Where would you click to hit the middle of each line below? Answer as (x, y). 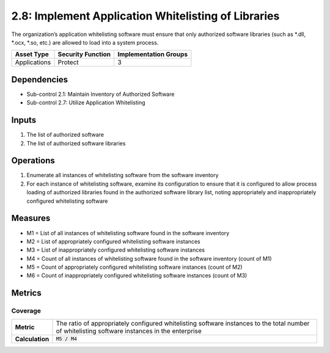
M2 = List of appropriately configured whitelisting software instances (114, 241)
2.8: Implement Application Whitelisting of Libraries (145, 16)
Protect (68, 62)
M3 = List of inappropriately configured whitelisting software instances (116, 250)
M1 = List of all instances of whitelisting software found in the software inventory (128, 233)
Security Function (84, 54)
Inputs (24, 120)
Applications (33, 62)
